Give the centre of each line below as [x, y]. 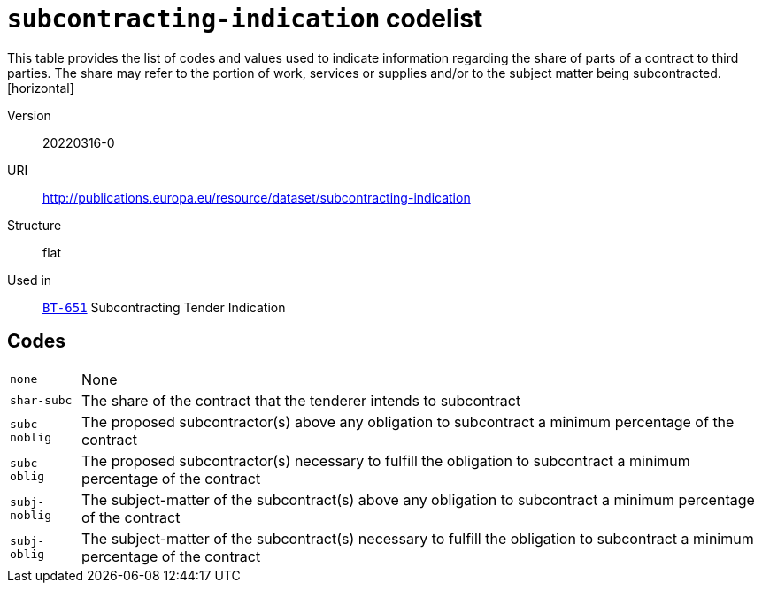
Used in [30, 280]
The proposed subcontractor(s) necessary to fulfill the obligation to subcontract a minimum [386, 460]
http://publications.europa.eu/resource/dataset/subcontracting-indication [257, 197]
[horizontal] [41, 88]
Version [29, 115]
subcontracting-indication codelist [245, 19]
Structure [35, 225]
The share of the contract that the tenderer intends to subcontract [301, 400]
